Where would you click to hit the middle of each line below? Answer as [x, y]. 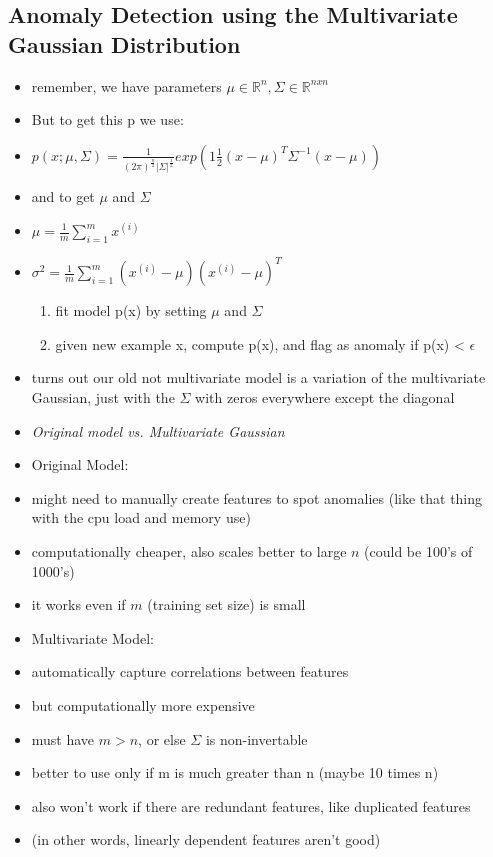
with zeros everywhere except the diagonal [325, 397]
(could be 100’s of [418, 551]
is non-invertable [256, 738]
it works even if [78, 604]
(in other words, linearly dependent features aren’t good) [206, 839]
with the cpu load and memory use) [141, 517]
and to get [63, 196]
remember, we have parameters [126, 85]
